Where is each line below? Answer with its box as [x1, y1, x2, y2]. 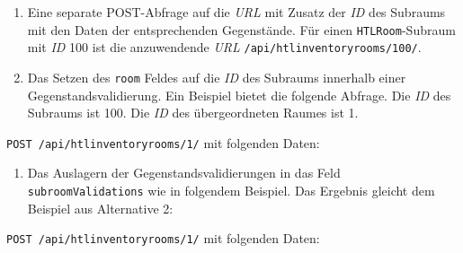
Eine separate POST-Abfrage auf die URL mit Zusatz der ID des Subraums [27, 3, 446, 21]
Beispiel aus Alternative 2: [27, 198, 174, 217]
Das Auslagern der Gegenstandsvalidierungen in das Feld [27, 163, 341, 182]
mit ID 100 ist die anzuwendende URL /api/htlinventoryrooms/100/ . [27, 38, 422, 57]
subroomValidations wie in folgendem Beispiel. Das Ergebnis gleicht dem [27, 181, 435, 199]
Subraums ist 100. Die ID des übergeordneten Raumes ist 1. [27, 103, 359, 122]
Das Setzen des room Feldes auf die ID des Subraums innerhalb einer [27, 67, 406, 86]
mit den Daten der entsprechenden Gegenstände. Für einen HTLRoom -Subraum [27, 20, 456, 39]
